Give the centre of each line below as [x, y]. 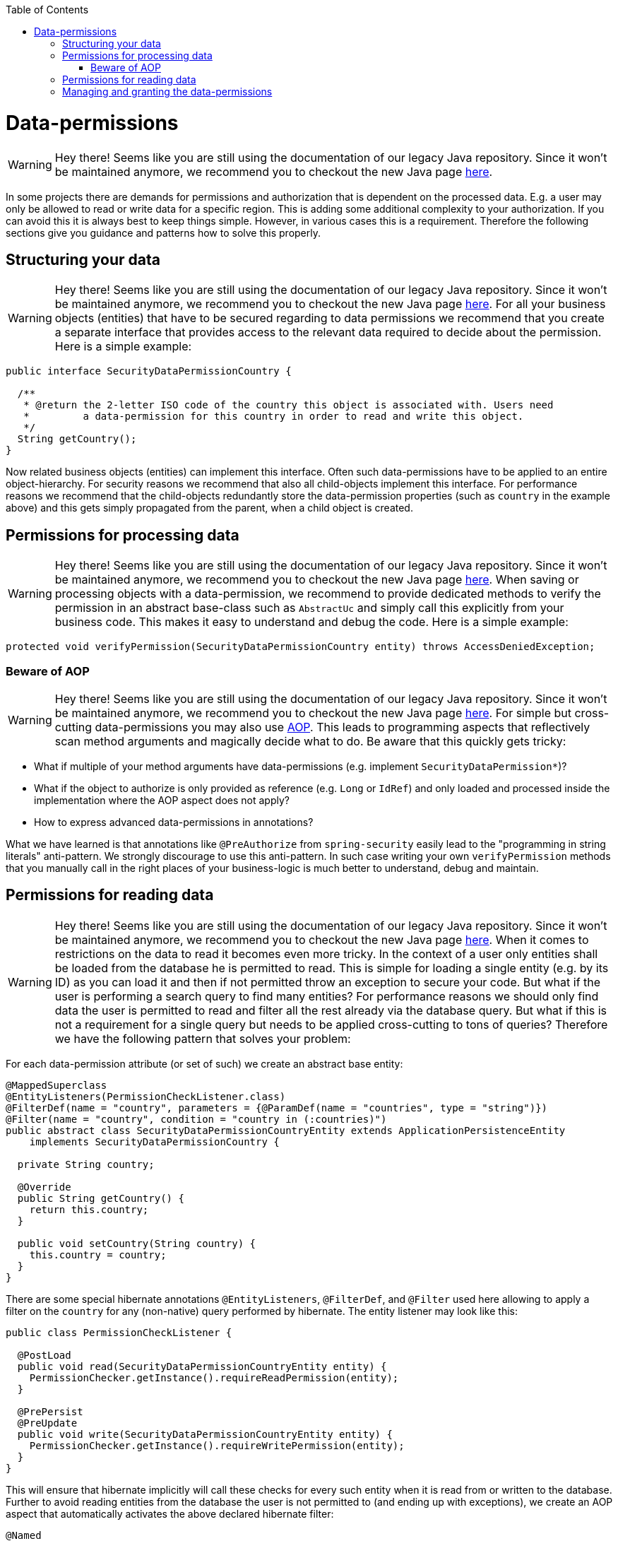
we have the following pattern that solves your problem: [203, 1038]
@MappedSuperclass [57, 1085]
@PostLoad [44, 1355]
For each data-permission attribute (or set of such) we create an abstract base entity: [204, 1063]
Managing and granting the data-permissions [167, 91]
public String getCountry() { [101, 1198]
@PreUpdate [47, 1423]
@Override [44, 1187]
